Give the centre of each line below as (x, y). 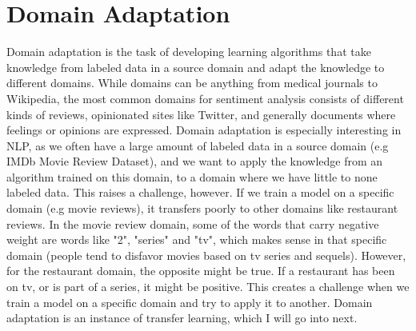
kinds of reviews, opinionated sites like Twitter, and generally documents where (201, 114)
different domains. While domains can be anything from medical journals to (192, 83)
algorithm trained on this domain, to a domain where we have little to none (192, 176)
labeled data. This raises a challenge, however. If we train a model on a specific (200, 192)
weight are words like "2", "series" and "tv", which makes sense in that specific (197, 239)
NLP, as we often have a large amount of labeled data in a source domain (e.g (198, 145)
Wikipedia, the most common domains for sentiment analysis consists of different (205, 98)
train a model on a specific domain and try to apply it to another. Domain (190, 302)
